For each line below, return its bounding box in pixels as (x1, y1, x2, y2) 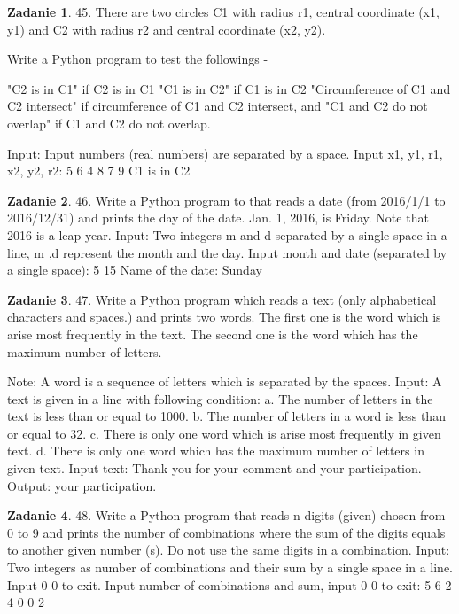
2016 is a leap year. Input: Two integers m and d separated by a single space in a (7, 225, 447, 244)
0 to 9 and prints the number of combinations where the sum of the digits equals (7, 523, 446, 541)
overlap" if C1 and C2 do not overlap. (7, 113, 211, 132)
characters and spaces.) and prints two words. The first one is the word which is (7, 307, 441, 326)
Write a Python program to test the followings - (7, 50, 268, 68)
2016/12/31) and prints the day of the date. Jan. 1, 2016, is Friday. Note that (7, 208, 429, 227)
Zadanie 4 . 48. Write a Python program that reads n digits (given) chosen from (7, 506, 446, 525)
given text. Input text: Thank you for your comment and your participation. (7, 459, 422, 478)
